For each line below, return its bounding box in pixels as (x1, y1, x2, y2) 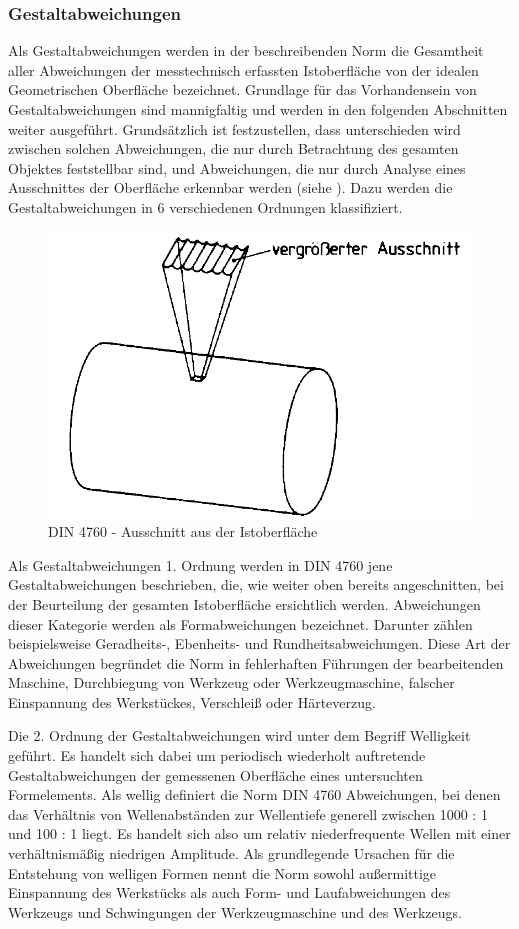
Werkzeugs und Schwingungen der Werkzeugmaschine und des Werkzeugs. (8, 901, 462, 922)
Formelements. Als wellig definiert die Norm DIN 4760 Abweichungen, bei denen (8, 784, 501, 805)
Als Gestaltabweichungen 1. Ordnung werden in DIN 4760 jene (8, 554, 393, 575)
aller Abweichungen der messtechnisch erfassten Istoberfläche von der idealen (8, 59, 479, 80)
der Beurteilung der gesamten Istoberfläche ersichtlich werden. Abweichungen (8, 593, 481, 614)
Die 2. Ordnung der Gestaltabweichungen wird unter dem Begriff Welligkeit (8, 725, 471, 746)
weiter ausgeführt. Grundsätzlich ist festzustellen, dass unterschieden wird (8, 118, 461, 139)
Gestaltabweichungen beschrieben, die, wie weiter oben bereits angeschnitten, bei (8, 574, 504, 595)
